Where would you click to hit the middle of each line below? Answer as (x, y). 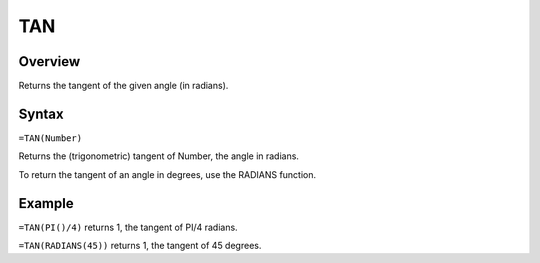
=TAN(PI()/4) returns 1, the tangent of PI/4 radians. (128, 227)
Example (46, 203)
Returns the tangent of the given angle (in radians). (123, 86)
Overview (49, 61)
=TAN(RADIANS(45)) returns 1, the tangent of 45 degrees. (140, 246)
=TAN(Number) (50, 138)
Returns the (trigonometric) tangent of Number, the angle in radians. (159, 156)
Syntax (41, 113)
